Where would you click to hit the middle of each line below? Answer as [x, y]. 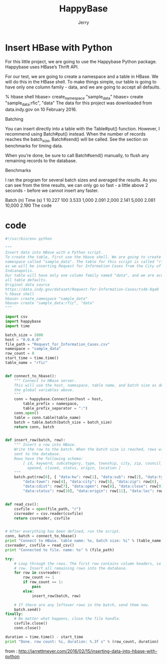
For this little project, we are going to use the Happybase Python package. [81, 61]
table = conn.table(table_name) [47, 417]
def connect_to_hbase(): [31, 376]
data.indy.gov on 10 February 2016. [41, 109]
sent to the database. [38, 454]
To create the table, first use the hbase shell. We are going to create [83, 257]
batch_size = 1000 [24, 335]
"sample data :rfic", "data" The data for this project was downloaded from [79, 104]
